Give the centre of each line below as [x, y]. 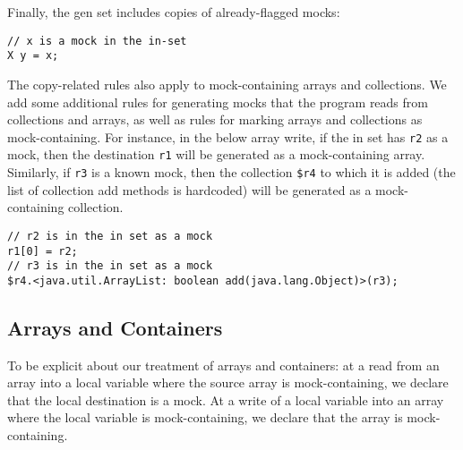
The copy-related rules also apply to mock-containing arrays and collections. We [227, 84]
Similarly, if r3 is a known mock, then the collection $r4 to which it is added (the [231, 172]
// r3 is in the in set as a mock [110, 266]
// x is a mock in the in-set [97, 41]
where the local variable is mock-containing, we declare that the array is [205, 417]
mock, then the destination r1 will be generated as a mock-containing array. [216, 154]
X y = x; [33, 56]
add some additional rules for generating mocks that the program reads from [218, 102]
